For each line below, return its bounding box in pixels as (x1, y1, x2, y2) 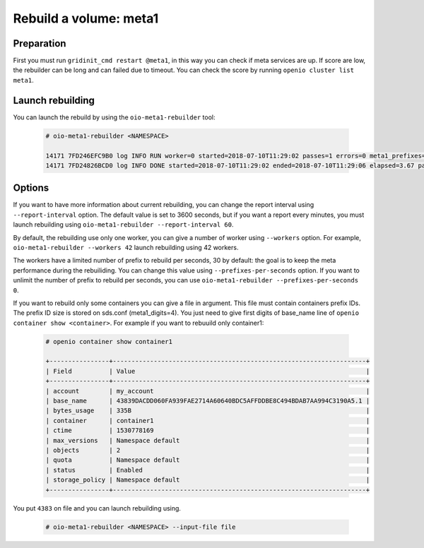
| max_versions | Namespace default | (45, 436, 370, 444)
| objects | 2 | (45, 446, 370, 454)
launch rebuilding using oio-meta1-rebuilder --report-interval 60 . (13, 220, 234, 229)
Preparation (13, 37, 66, 49)
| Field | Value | (45, 367, 370, 375)
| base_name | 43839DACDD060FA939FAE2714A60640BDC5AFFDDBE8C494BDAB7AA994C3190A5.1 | (45, 397, 370, 405)
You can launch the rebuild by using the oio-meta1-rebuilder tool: (13, 113, 216, 121)
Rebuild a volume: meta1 (13, 11, 159, 26)
